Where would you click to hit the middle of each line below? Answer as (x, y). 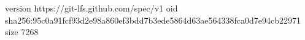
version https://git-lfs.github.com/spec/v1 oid (91, 8)
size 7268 (22, 32)
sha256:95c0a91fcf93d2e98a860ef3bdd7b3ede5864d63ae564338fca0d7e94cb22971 (153, 20)
